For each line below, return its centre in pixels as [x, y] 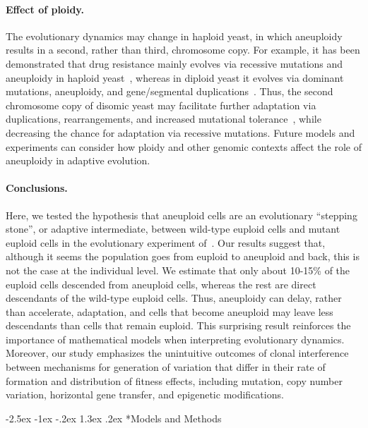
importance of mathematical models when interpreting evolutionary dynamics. [175, 339]
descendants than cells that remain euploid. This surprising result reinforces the [178, 325]
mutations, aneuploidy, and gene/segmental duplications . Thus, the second [170, 91]
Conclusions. [37, 188]
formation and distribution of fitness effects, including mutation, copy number [174, 380]
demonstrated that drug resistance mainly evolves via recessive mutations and [174, 63]
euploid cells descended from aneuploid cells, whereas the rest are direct [161, 284]
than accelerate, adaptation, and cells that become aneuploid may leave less [170, 311]
